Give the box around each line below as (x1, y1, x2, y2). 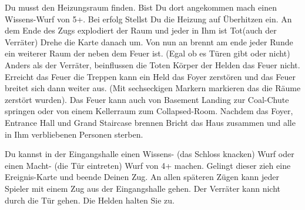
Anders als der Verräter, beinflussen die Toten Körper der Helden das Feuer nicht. (5, 58, 300, 71)
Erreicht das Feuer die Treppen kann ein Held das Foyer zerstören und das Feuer (5, 70, 296, 82)
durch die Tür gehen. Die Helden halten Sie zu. (5, 194, 175, 206)
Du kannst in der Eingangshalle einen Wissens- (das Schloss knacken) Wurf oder (5, 148, 294, 160)
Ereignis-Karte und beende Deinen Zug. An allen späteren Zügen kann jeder (5, 171, 280, 183)
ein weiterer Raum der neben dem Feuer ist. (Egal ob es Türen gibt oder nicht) (5, 47, 290, 59)
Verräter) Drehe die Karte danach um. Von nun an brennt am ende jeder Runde (5, 35, 293, 48)
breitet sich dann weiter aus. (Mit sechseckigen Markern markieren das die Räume (5, 82, 301, 94)
